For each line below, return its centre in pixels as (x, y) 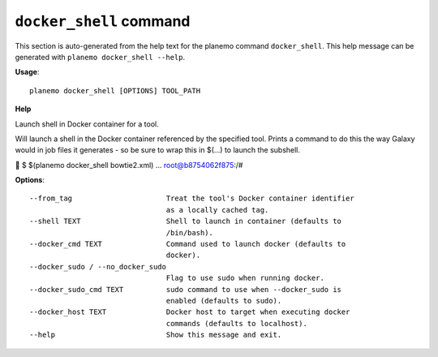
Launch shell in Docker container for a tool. (87, 124)
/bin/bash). (190, 232)
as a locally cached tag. (217, 210)
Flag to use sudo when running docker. (245, 278)
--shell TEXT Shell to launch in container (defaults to (186, 222)
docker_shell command (103, 21)
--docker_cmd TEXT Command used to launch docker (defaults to (188, 244)
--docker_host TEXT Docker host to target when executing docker (190, 312)
